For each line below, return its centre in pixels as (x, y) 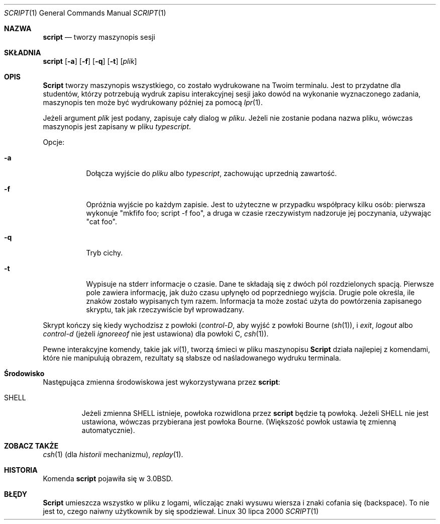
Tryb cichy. (104, 253)
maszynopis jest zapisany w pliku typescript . (117, 126)
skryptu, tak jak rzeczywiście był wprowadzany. (165, 310)
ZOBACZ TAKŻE (31, 446)
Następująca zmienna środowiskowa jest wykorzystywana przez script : (161, 382)
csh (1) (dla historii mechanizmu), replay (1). (113, 454)
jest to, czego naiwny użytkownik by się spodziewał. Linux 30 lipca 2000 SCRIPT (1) (181, 511)
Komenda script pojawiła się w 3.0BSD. (108, 478)
